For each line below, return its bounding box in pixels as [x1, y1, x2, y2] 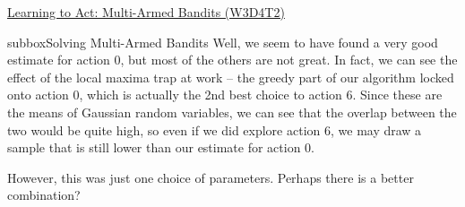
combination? [7, 185, 81, 204]
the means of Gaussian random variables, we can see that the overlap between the [7, 102, 457, 121]
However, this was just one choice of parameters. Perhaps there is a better [7, 168, 414, 186]
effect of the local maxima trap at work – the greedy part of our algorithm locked [7, 67, 454, 86]
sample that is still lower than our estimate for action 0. [7, 138, 315, 157]
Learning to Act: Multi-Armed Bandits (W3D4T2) [7, 3, 285, 21]
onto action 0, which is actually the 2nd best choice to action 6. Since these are [7, 85, 443, 104]
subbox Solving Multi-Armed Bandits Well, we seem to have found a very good [7, 32, 438, 51]
